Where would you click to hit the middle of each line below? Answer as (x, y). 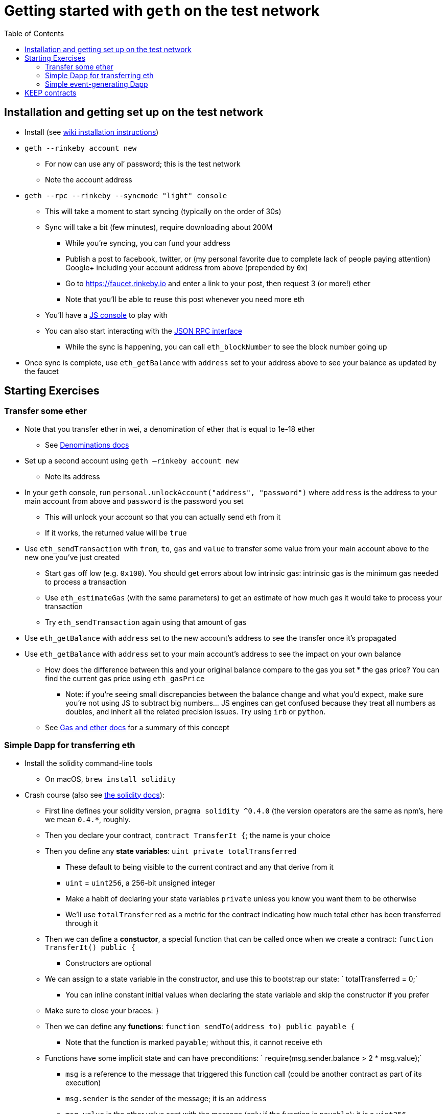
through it (82, 923)
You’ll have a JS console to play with (106, 315)
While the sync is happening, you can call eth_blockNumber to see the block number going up (226, 346)
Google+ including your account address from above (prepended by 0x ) (187, 267)
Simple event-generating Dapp (97, 84)
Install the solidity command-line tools (89, 763)
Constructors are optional (108, 963)
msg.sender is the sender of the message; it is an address (166, 1098)
